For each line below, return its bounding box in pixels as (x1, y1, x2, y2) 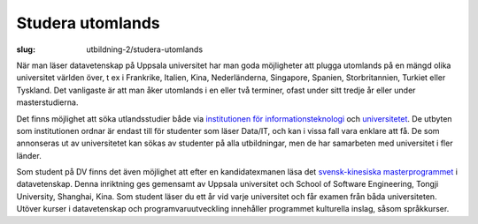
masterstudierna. (16, 97, 79, 108)
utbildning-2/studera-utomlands (86, 44, 204, 55)
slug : (16, 44, 35, 55)
